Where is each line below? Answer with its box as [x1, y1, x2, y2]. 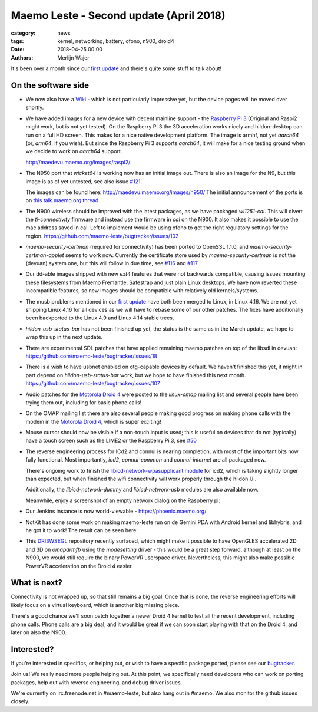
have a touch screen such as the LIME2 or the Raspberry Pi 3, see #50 [25, 437, 197, 444]
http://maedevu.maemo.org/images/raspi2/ [25, 159, 131, 166]
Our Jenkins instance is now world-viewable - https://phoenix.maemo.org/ [25, 507, 207, 515]
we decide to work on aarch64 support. [25, 148, 122, 155]
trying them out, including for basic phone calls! [25, 398, 142, 406]
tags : [11, 37, 24, 44]
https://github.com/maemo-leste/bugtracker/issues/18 [25, 352, 157, 360]
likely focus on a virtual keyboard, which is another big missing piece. [11, 601, 180, 608]
